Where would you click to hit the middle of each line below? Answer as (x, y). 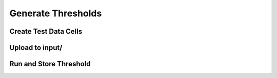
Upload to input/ (36, 48)
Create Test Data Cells (46, 31)
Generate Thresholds (56, 13)
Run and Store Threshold (50, 64)
